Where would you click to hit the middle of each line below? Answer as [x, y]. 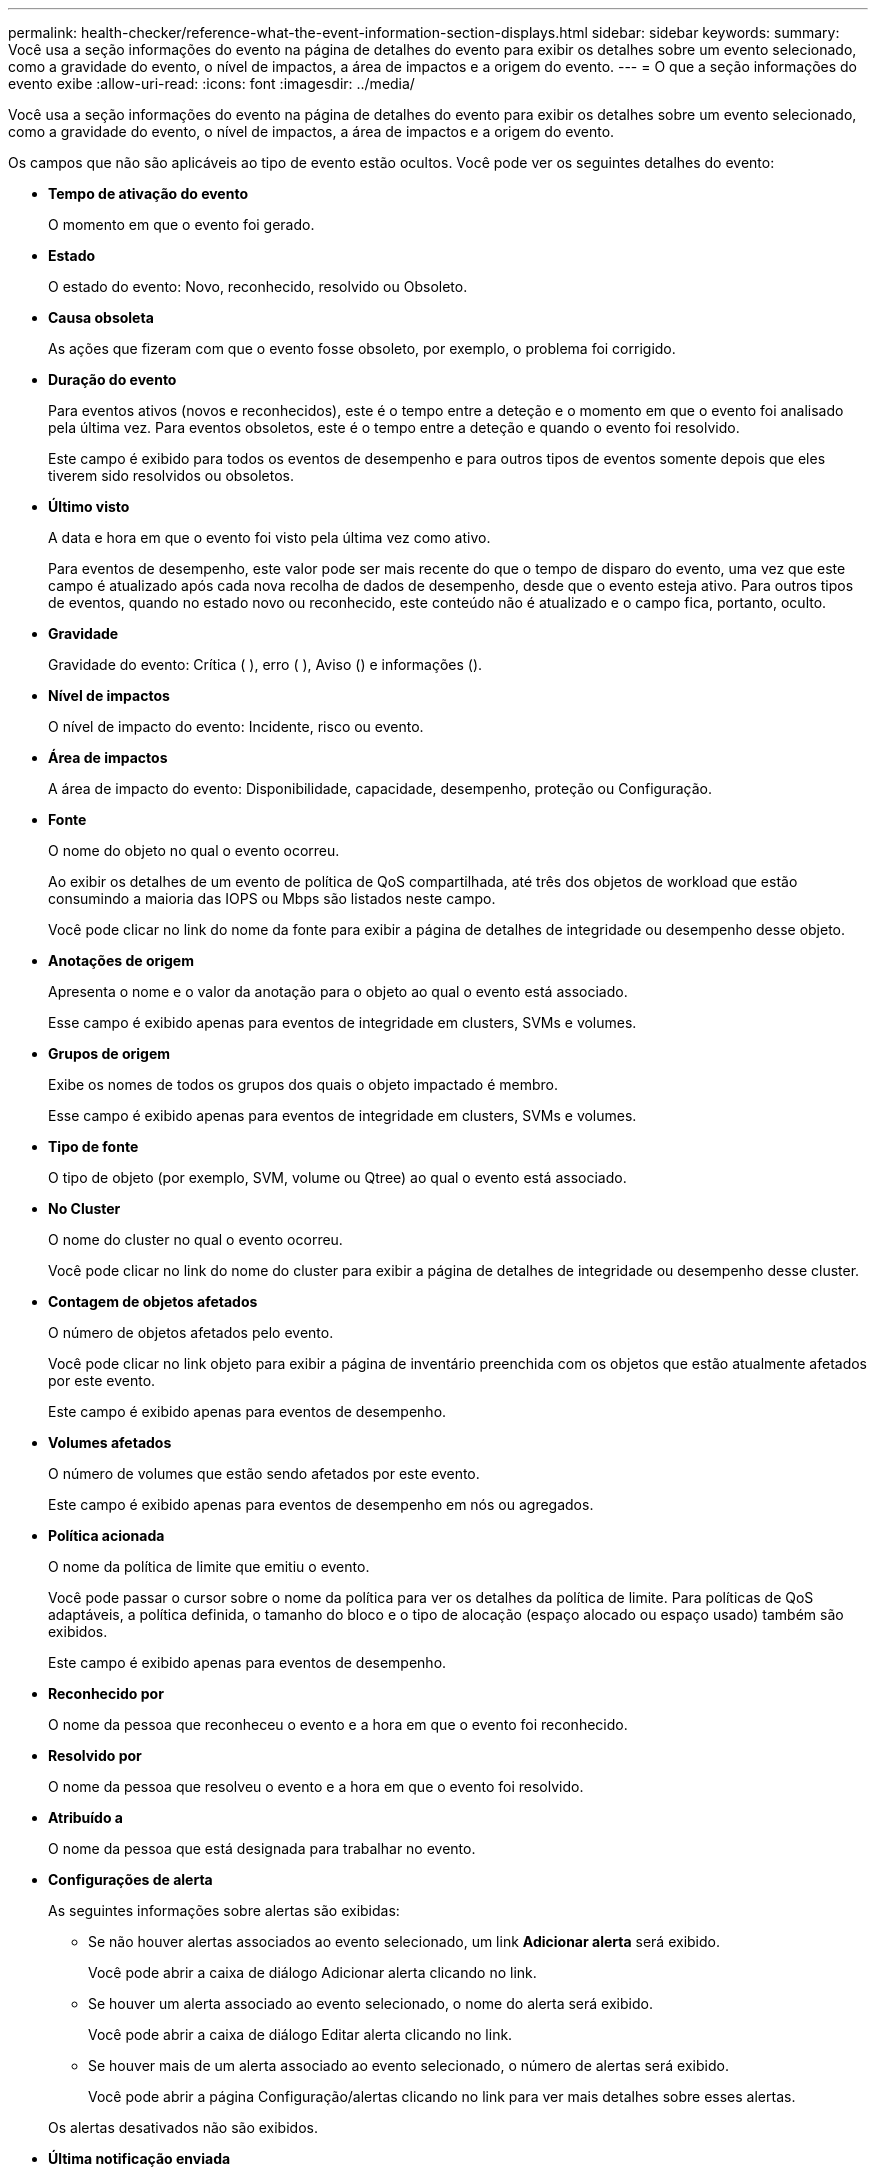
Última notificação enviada [139, 2158]
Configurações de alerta [130, 1879]
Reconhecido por [106, 1693]
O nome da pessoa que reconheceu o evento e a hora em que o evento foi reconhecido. [338, 1724]
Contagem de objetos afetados [153, 1301]
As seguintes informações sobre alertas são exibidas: [224, 1910]
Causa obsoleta [101, 317]
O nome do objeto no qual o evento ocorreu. [194, 850]
